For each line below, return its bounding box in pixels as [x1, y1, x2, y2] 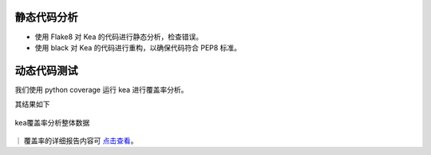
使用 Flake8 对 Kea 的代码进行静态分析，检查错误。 [34, 32, 204, 42]
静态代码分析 [14, 10, 78, 24]
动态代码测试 [14, 64, 78, 77]
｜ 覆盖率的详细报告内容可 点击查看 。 [14, 136, 138, 145]
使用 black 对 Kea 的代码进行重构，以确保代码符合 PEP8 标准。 [34, 42, 242, 52]
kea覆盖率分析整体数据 [14, 117, 90, 127]
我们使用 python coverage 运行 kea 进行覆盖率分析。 [14, 85, 188, 94]
